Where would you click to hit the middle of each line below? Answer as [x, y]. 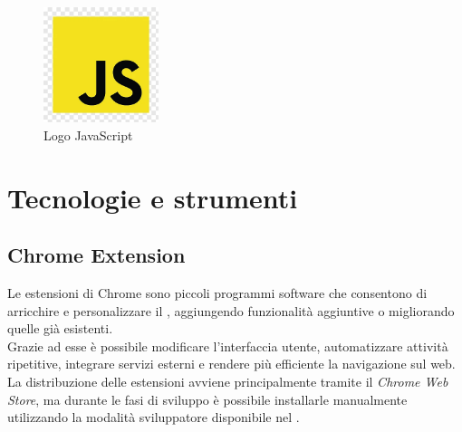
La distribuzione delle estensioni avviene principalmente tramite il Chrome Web [228, 381]
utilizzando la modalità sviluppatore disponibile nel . [154, 417]
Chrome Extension [96, 255]
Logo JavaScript [88, 134]
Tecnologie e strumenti [153, 197]
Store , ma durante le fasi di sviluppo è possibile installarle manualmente [207, 399]
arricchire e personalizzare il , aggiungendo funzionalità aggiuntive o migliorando [231, 310]
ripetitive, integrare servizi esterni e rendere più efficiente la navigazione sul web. [231, 364]
